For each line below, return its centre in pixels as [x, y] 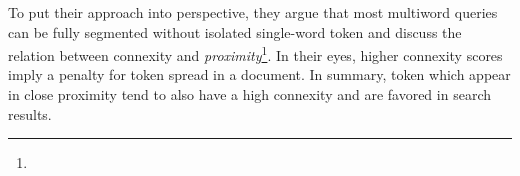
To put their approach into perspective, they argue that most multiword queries [253, 12]
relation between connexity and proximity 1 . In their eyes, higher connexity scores [255, 53]
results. [30, 113]
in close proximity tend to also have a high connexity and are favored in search [249, 94]
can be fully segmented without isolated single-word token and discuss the [235, 31]
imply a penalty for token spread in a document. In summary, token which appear [259, 74]
